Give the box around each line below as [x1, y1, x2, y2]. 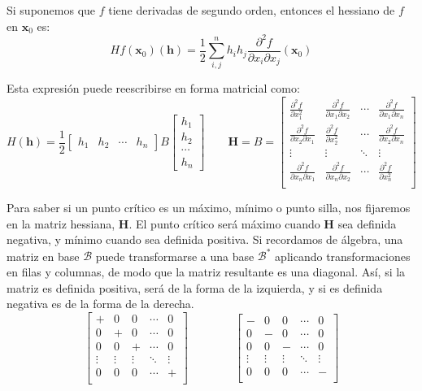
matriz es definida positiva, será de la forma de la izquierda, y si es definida [7, 279, 383, 296]
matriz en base [7, 247, 80, 264]
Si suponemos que [7, 2, 96, 18]
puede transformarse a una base [95, 247, 255, 264]
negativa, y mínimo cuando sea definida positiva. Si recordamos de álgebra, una [7, 231, 403, 248]
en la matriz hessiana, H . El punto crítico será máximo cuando [7, 215, 320, 232]
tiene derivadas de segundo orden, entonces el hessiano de [108, 2, 395, 18]
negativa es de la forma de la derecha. [7, 295, 194, 312]
